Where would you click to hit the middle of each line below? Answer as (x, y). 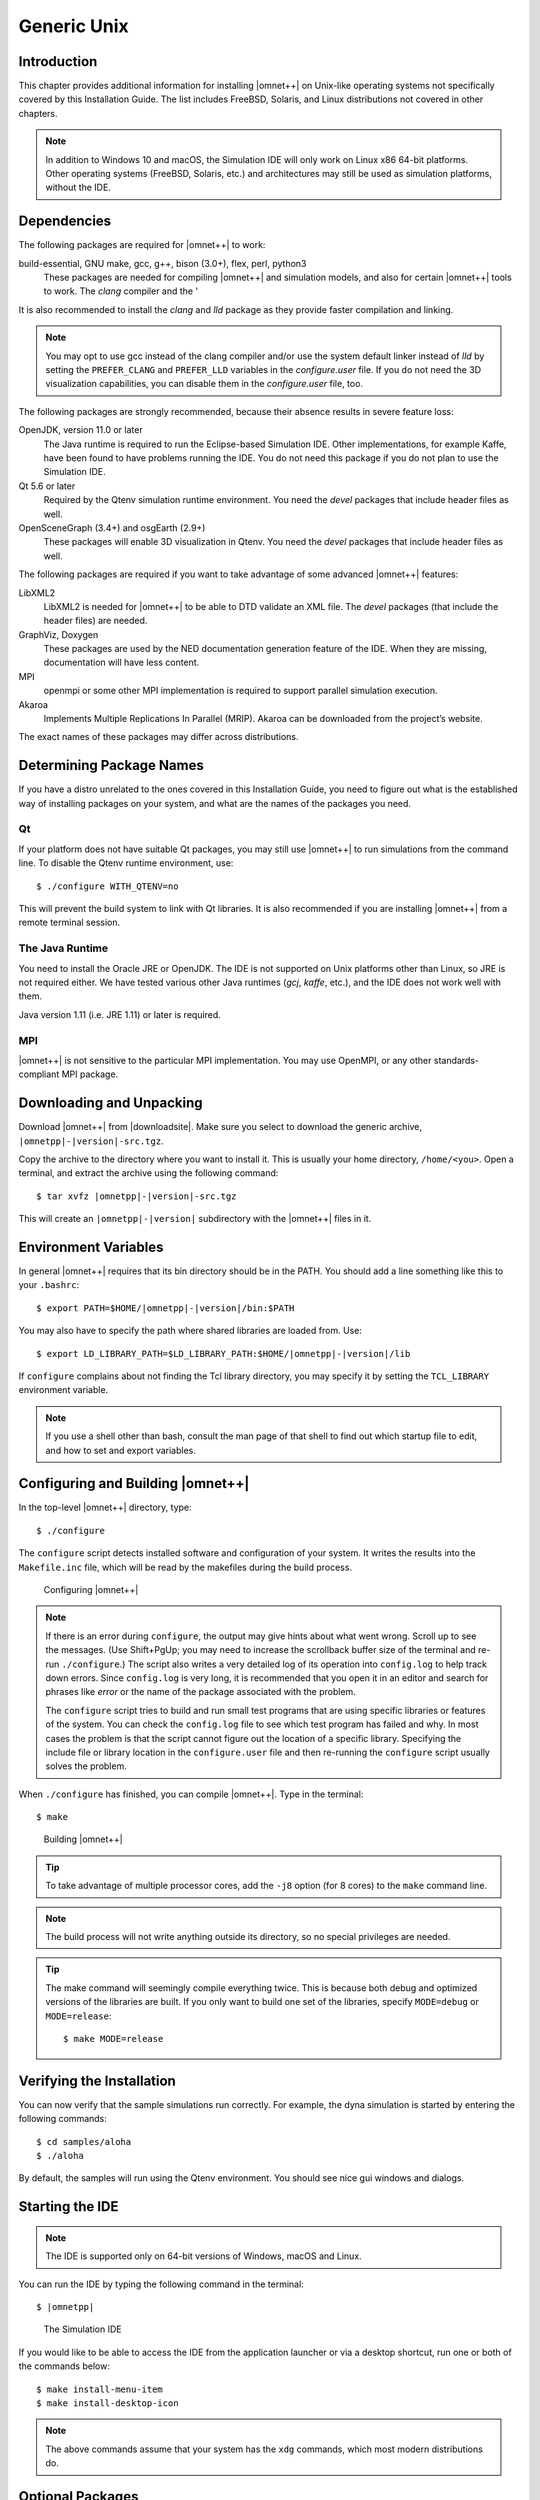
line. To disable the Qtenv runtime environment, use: (126, 863)
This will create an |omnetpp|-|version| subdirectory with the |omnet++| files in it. (195, 1219)
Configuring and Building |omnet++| (134, 1483)
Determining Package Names (111, 765)
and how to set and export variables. (121, 1450)
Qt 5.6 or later (47, 486)
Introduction (58, 61)
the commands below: (64, 2366)
